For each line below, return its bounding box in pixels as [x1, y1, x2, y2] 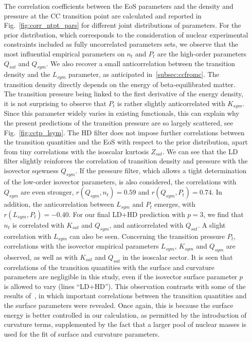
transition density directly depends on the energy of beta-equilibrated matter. [4, 79, 235, 89]
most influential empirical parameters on [4, 48, 125, 58]
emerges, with [154, 199, 196, 209]
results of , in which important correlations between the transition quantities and [4, 290, 247, 301]
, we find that [203, 209, 244, 219]
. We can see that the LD [162, 146, 238, 156]
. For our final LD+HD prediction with [69, 209, 185, 219]
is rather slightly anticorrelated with [117, 98, 225, 108]
